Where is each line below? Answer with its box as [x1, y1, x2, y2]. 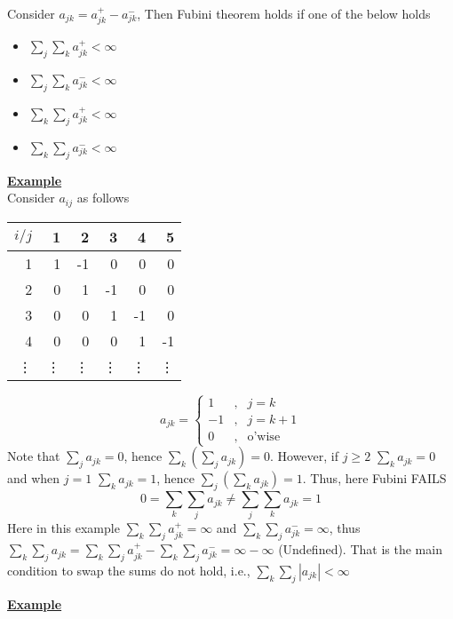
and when [7, 469, 60, 488]
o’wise [247, 430, 281, 443]
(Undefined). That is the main [278, 540, 442, 559]
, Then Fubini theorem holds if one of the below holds [137, 4, 431, 22]
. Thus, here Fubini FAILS [302, 469, 447, 488]
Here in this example [7, 519, 120, 537]
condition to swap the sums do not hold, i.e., [7, 560, 250, 579]
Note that [7, 447, 60, 465]
